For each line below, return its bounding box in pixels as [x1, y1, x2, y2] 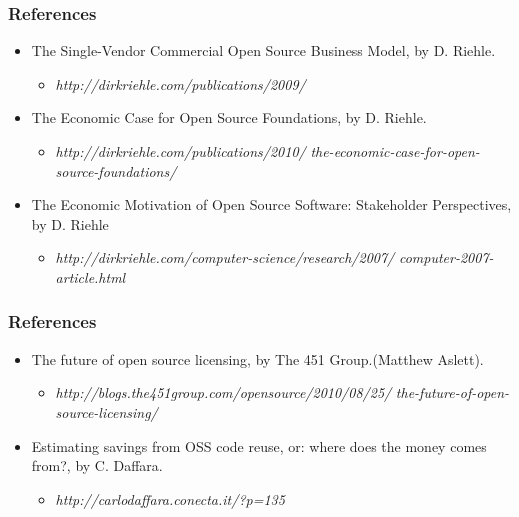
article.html [55, 266, 126, 287]
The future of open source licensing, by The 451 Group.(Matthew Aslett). [31, 348, 484, 369]
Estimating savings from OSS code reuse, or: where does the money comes [31, 435, 487, 456]
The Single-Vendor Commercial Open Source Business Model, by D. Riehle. [31, 40, 496, 61]
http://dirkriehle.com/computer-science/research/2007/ [55, 247, 395, 268]
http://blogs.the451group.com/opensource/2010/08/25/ [55, 382, 392, 403]
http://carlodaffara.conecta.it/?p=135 [55, 488, 285, 509]
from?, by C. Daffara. [31, 455, 163, 476]
